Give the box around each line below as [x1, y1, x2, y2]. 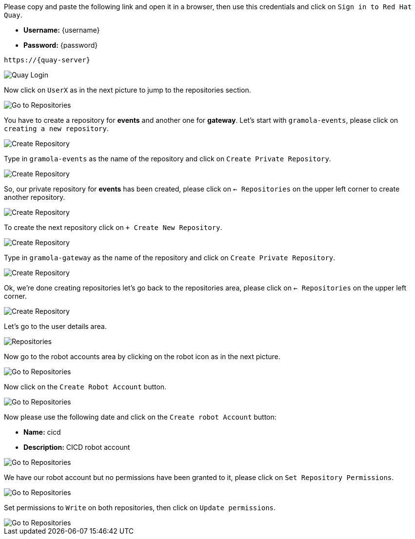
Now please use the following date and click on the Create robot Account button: [4, 413, 277, 421]
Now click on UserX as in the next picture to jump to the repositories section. [4, 86, 251, 94]
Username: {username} [23, 26, 100, 34]
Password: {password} [23, 41, 98, 49]
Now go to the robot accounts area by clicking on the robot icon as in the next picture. [4, 352, 280, 361]
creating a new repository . [4, 124, 109, 133]
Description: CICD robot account [23, 443, 130, 451]
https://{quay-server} [4, 56, 91, 64]
